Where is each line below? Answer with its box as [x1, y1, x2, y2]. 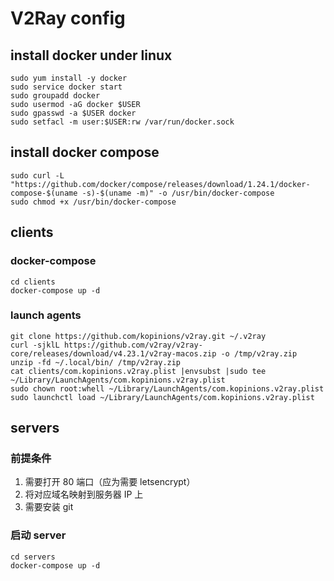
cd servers [10, 552, 56, 562]
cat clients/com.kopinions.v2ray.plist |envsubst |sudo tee [10, 366, 267, 376]
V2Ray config [10, 7, 126, 30]
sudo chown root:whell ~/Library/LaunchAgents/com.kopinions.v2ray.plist [10, 383, 325, 394]
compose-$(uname [10, 188, 78, 198]
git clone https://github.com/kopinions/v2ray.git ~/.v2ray [10, 331, 267, 341]
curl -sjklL [10, 340, 60, 350]
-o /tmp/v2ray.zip [220, 348, 298, 359]
